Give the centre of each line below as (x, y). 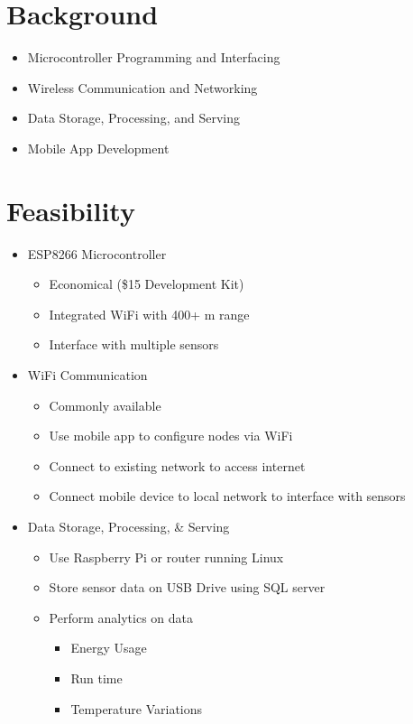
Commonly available (105, 405)
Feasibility (71, 210)
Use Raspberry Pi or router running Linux (166, 557)
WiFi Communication (87, 375)
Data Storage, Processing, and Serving (133, 118)
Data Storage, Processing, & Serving (128, 526)
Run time (96, 678)
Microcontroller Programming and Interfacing (154, 57)
